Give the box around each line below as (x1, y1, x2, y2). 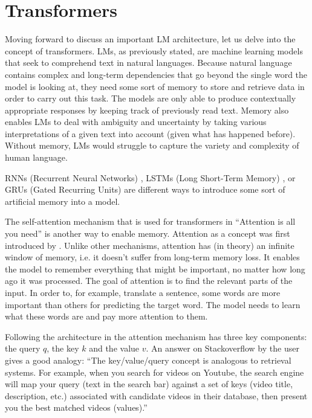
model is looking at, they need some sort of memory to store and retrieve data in (5, 80, 305, 92)
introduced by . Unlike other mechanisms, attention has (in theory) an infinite (5, 239, 294, 251)
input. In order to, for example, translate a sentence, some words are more (5, 286, 281, 298)
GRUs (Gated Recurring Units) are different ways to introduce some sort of (5, 183, 285, 196)
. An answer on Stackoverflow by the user (146, 342, 299, 355)
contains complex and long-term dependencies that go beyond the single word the (5, 68, 308, 80)
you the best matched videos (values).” (5, 401, 148, 414)
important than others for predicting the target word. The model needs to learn (5, 298, 301, 310)
